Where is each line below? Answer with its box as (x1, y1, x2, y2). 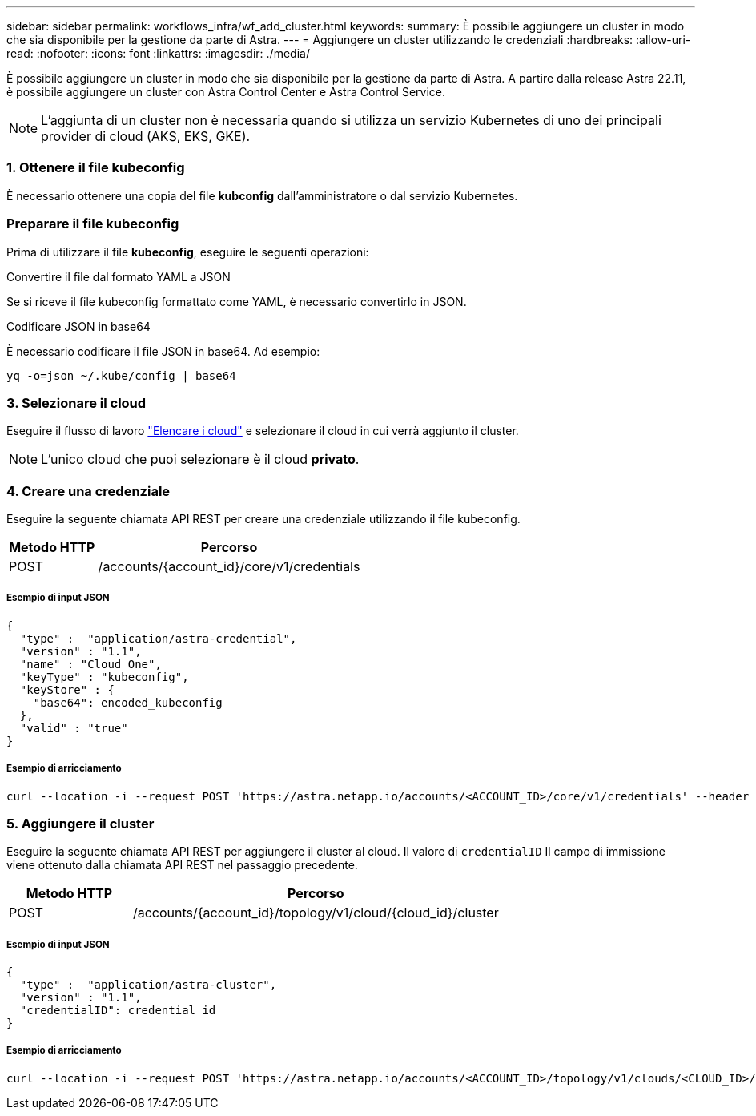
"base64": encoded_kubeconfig (33, 695, 223, 709)
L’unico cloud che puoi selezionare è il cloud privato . (41, 451, 360, 468)
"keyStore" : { (19, 683, 115, 696)
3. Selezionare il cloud (6, 394, 147, 411)
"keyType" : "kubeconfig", (19, 670, 189, 683)
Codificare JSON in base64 (6, 319, 151, 333)
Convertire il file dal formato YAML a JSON (6, 269, 231, 284)
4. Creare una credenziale (6, 482, 171, 499)
